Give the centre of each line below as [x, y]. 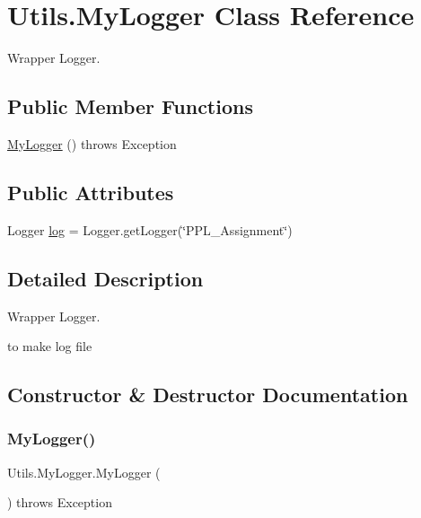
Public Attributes [91, 192]
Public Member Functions [130, 106]
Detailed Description [105, 278]
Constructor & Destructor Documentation [208, 395]
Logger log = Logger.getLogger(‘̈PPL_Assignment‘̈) [150, 229]
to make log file [50, 346]
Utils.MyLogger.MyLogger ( [84, 472]
